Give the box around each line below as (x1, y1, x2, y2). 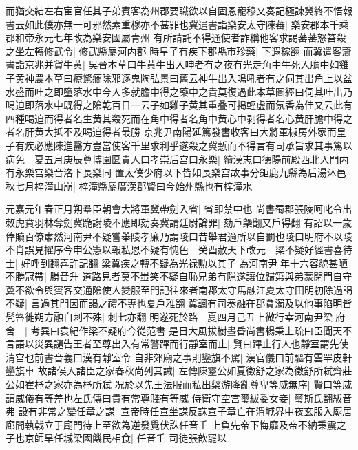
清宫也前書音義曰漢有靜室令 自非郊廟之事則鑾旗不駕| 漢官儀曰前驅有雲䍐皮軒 (6, 350, 352, 364)
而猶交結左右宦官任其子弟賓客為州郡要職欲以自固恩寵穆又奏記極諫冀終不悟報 (6, 3, 352, 17)
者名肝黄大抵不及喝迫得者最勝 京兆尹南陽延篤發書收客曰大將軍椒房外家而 (6, 125, 337, 139)
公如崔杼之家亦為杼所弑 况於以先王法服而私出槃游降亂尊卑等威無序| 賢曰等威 (6, 377, 352, 392)
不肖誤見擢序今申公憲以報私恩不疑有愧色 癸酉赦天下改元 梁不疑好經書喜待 (6, 242, 352, 257)
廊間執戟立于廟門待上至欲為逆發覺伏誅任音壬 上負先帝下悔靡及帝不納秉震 (6, 417, 337, 431)
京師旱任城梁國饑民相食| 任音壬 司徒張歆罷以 (24, 431, 227, 445)
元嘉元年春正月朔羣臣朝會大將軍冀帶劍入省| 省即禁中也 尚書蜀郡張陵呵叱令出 (6, 202, 352, 216)
